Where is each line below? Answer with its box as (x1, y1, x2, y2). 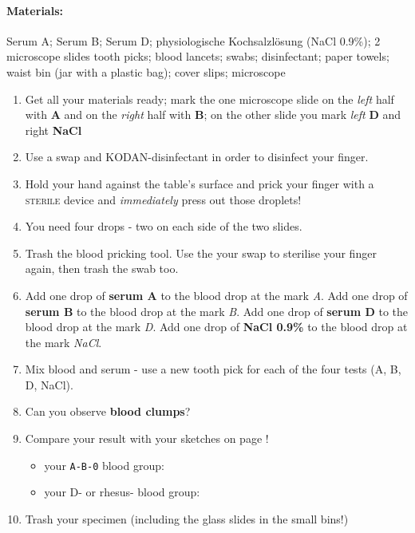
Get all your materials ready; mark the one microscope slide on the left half (25, 90, 394, 107)
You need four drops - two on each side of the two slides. (25, 218, 302, 235)
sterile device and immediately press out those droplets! (25, 191, 302, 207)
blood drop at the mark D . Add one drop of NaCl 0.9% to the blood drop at (25, 318, 408, 335)
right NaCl (25, 121, 82, 138)
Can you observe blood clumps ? (25, 403, 191, 420)
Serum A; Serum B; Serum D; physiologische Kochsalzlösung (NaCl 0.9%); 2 (6, 32, 381, 49)
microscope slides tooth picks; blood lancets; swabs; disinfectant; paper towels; (6, 48, 389, 65)
